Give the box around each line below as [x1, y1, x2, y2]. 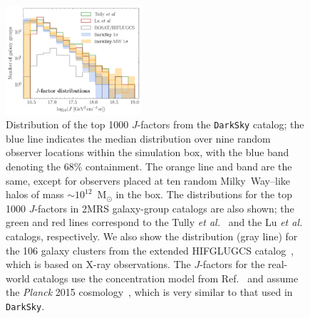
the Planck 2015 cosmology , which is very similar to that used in [6, 284, 293, 299]
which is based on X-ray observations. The [6, 257, 191, 272]
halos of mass [6, 187, 64, 202]
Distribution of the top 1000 [6, 117, 129, 132]
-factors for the [200, 257, 265, 272]
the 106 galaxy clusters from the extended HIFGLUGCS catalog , [6, 242, 294, 257]
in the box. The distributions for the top [115, 187, 293, 202]
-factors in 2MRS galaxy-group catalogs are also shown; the [34, 200, 294, 215]
